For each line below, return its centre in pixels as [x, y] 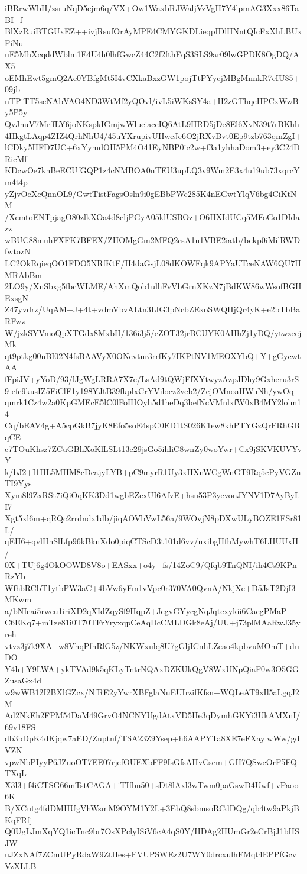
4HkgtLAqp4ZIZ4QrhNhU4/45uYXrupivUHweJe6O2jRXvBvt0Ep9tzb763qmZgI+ [153, 135]
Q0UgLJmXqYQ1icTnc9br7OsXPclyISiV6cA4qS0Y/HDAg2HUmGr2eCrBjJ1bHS [152, 831]
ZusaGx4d [23, 680]
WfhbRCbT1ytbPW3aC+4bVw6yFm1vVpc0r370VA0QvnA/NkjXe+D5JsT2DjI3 [150, 587]
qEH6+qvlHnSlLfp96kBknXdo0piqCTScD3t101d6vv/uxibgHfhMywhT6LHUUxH [152, 541]
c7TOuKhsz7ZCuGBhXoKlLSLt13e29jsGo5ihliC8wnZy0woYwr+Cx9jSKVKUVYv [153, 448]
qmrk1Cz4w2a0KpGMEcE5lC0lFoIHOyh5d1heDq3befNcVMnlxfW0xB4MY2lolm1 [153, 402]
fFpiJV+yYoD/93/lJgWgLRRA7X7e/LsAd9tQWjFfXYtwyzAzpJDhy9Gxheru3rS [152, 379]
